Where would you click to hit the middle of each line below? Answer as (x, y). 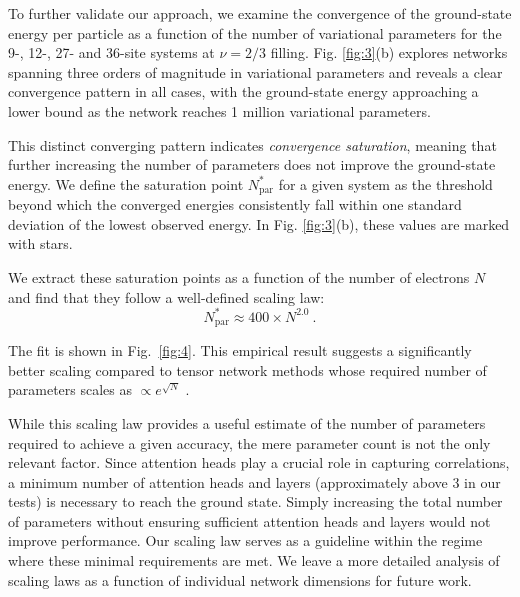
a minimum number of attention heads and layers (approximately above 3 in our (254, 481)
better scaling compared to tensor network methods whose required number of (247, 369)
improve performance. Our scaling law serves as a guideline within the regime (245, 540)
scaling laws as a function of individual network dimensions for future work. (240, 579)
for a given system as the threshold (385, 183)
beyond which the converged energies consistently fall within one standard (235, 204)
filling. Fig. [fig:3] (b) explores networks (389, 52)
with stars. (40, 243)
